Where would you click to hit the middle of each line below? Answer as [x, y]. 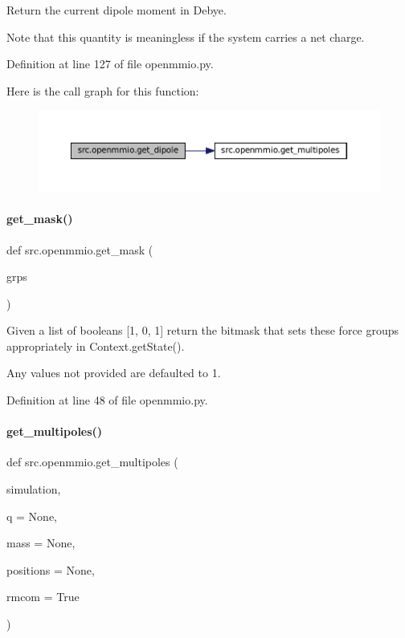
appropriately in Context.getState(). [96, 345]
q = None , [32, 516]
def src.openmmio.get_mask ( [80, 249]
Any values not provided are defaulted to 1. [114, 373]
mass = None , [41, 543]
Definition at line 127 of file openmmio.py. [110, 64]
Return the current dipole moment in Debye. [117, 10]
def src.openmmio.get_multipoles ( [92, 462]
